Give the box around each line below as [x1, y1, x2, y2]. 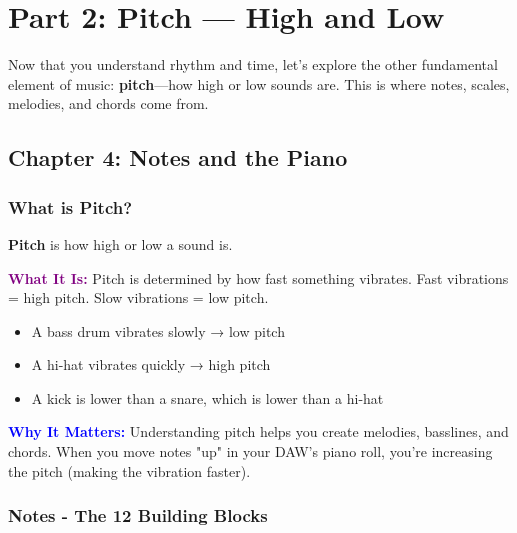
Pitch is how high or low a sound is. [8, 233, 233, 254]
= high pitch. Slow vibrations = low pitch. [8, 287, 269, 308]
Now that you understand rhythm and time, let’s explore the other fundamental [8, 54, 498, 75]
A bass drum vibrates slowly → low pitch [31, 320, 285, 341]
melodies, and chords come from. [8, 93, 209, 114]
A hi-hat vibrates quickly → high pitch [31, 354, 271, 375]
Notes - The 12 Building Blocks [8, 503, 268, 528]
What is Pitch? [8, 194, 133, 219]
